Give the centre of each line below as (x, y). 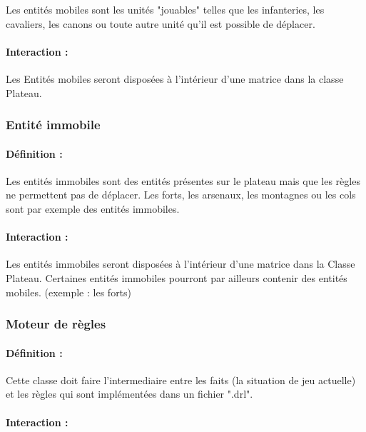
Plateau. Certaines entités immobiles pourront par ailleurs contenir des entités (177, 277)
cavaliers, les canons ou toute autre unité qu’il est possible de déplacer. (161, 23)
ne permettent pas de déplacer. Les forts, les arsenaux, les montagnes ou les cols (181, 195)
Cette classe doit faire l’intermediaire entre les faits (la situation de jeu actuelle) (181, 380)
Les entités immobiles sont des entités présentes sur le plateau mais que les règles (183, 180)
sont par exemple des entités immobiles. (93, 209)
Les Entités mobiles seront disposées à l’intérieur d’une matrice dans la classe (175, 78)
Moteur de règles (56, 324)
